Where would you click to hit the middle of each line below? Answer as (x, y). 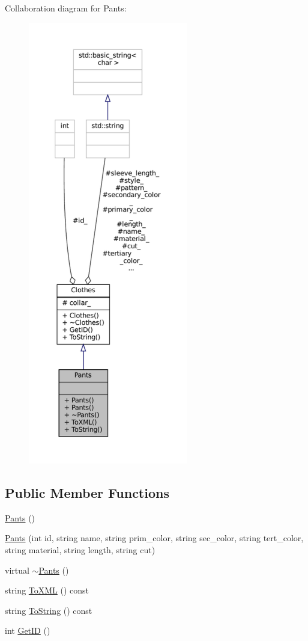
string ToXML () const (47, 590)
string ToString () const (49, 610)
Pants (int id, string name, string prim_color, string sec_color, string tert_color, (154, 538)
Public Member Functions (87, 492)
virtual (17, 570)
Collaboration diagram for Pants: (66, 8)
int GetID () (28, 630)
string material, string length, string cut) (80, 549)
